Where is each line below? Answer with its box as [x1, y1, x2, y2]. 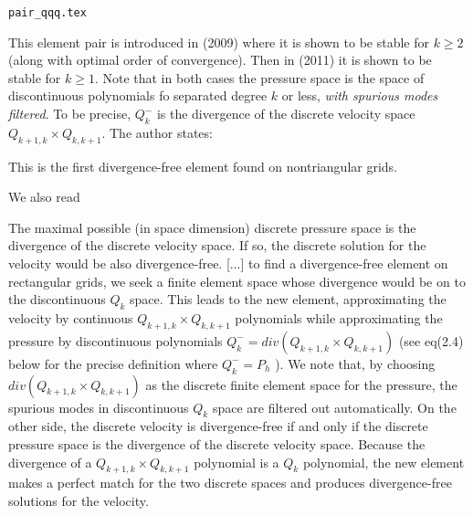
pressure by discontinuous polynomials [8, 331, 223, 350]
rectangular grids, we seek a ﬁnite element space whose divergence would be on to [8, 271, 466, 290]
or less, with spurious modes [281, 86, 438, 105]
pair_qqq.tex [8, 6, 87, 19]
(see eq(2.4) [398, 331, 464, 350]
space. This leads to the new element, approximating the [130, 290, 447, 309]
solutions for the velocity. [8, 490, 149, 510]
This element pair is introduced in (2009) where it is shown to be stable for [8, 32, 429, 51]
